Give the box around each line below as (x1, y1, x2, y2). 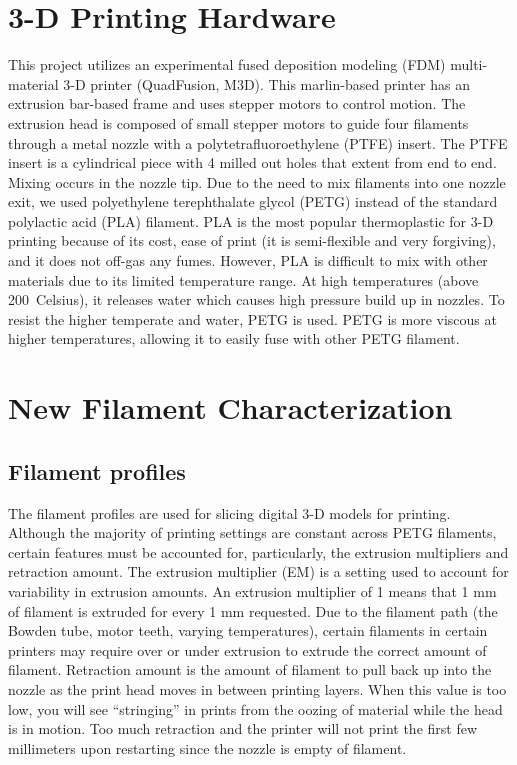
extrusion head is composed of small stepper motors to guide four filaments (8, 112, 469, 133)
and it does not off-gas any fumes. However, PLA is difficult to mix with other (8, 250, 488, 271)
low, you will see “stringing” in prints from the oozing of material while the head (8, 698, 503, 719)
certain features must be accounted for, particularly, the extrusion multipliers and (8, 541, 509, 562)
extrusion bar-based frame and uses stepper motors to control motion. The (8, 93, 466, 114)
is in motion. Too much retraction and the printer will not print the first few (8, 718, 478, 739)
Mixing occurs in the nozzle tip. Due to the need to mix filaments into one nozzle (8, 171, 506, 192)
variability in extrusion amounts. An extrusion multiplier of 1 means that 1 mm (8, 580, 497, 601)
